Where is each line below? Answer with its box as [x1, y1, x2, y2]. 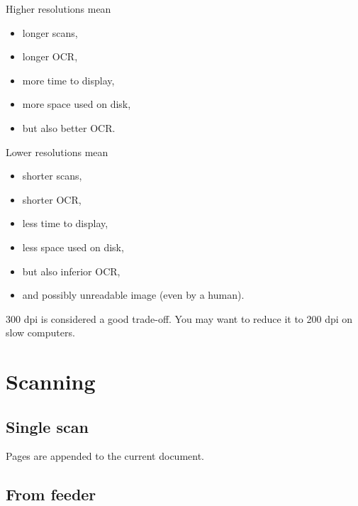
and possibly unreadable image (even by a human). [22, 287, 245, 302]
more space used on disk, [22, 97, 131, 111]
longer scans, [22, 25, 78, 40]
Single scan [6, 415, 89, 437]
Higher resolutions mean [6, 1, 111, 16]
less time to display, [22, 216, 108, 231]
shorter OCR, [22, 192, 82, 207]
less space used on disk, [22, 239, 124, 254]
